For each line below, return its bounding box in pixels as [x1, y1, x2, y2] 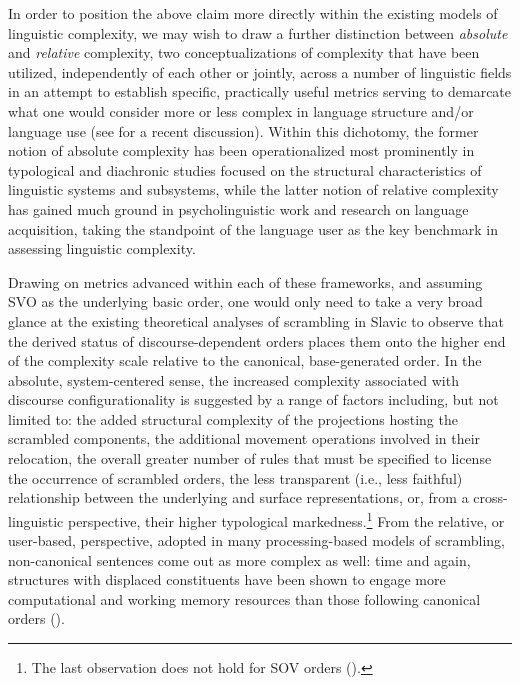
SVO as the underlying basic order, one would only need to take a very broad [8, 291, 483, 312]
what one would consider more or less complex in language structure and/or [8, 100, 474, 121]
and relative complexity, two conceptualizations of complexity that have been [8, 42, 480, 63]
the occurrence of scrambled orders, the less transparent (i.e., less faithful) [8, 467, 463, 488]
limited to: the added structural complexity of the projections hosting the [8, 408, 458, 429]
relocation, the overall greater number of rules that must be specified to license [8, 448, 492, 469]
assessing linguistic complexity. [8, 238, 196, 259]
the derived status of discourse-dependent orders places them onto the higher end [8, 330, 506, 351]
